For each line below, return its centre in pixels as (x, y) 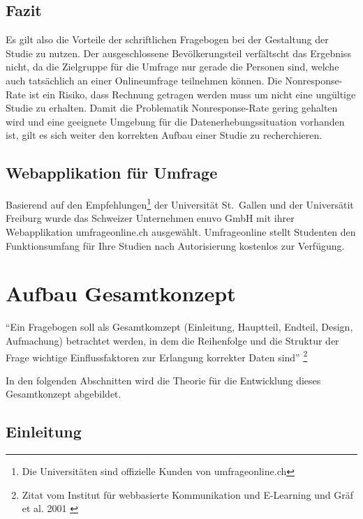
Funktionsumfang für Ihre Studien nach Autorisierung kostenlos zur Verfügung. (175, 245)
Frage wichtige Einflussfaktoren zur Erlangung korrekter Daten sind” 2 (157, 356)
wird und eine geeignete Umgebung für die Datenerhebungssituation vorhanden (175, 121)
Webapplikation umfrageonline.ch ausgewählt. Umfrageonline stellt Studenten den (181, 232)
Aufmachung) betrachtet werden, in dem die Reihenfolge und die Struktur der (172, 340)
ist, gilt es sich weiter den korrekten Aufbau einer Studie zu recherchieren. (164, 135)
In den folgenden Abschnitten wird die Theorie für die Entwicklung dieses (163, 380)
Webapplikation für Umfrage (112, 173)
